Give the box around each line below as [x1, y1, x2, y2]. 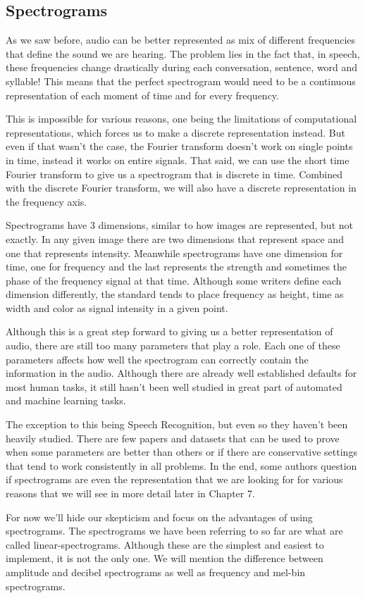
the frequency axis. [6, 194, 87, 208]
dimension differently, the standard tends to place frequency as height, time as [6, 287, 344, 301]
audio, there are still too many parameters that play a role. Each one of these [6, 338, 340, 353]
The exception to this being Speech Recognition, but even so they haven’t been [6, 417, 348, 432]
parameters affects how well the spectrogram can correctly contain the [6, 351, 309, 366]
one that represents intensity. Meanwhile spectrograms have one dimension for [6, 245, 343, 260]
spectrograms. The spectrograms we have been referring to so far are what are [6, 523, 343, 538]
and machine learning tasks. [6, 393, 126, 408]
